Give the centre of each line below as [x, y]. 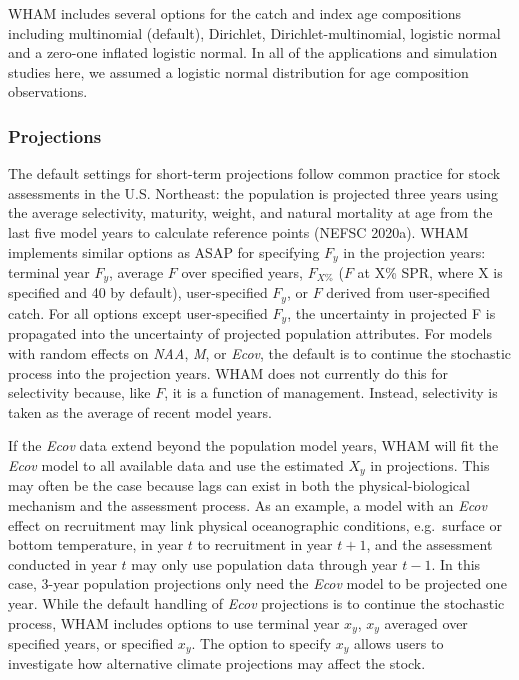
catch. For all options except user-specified [138, 312]
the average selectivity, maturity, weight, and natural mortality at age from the [250, 212]
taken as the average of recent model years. [140, 411]
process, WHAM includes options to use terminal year [174, 622]
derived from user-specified [408, 292]
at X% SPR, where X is [430, 272]
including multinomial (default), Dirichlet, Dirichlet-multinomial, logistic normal [254, 32]
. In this [456, 563]
